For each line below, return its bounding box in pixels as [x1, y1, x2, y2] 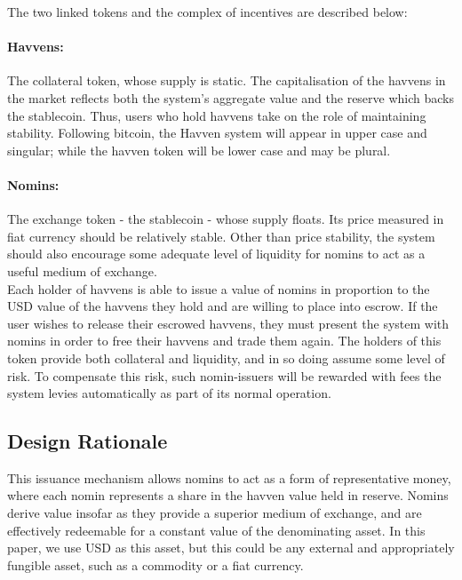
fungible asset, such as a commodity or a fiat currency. [7, 555, 304, 574]
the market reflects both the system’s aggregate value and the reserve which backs [7, 88, 455, 107]
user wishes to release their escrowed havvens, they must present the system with [7, 314, 450, 332]
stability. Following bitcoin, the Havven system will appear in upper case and [7, 123, 427, 142]
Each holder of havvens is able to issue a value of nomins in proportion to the [7, 279, 430, 298]
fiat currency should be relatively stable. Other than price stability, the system [7, 226, 435, 245]
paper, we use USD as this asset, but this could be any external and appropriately [7, 538, 455, 557]
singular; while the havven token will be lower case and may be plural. [7, 140, 391, 159]
